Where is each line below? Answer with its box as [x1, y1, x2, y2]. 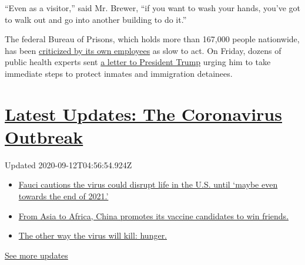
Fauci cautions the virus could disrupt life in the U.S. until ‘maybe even [18, 178, 278, 191]
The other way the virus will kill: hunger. [18, 229, 167, 242]
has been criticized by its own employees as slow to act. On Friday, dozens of [5, 44, 281, 56]
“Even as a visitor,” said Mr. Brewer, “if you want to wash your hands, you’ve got [5, 2, 301, 13]
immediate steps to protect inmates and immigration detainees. [5, 67, 233, 79]
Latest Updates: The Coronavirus [5, 101, 282, 125]
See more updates [5, 249, 68, 261]
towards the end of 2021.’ [18, 190, 109, 202]
